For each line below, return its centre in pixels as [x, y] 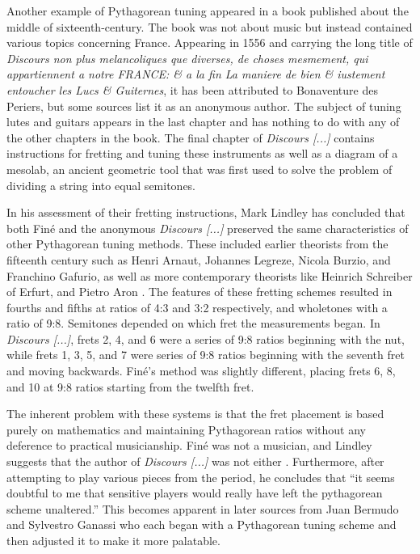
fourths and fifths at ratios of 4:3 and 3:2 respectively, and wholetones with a [197, 307]
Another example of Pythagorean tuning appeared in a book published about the [208, 11]
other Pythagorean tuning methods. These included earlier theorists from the [197, 244]
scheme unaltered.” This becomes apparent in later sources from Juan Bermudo [203, 508]
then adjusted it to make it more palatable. [113, 540]
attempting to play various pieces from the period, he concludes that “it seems [201, 477]
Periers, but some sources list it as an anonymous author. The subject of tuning [204, 106]
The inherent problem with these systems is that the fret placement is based [195, 414]
